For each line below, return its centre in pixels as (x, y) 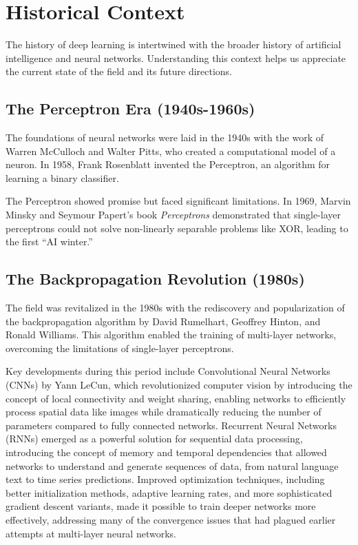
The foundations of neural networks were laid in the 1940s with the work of (165, 137)
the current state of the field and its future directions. (119, 71)
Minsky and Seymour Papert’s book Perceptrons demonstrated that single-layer (173, 215)
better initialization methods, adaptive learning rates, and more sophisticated (169, 492)
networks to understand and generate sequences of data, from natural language (172, 465)
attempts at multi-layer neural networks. (91, 533)
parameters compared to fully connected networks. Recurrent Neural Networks (171, 425)
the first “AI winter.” (49, 241)
